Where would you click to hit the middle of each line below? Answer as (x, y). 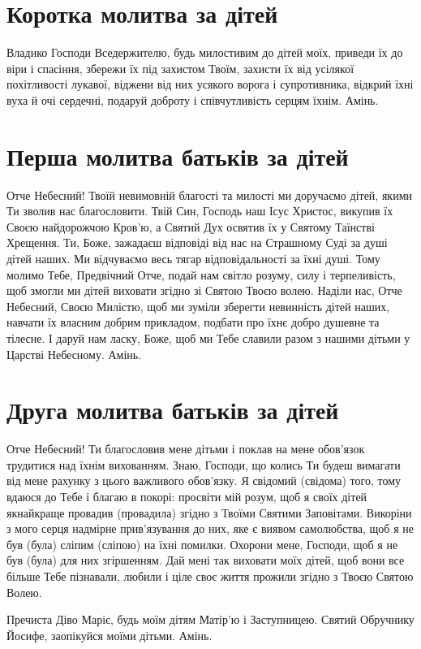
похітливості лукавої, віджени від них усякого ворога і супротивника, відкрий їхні (210, 84)
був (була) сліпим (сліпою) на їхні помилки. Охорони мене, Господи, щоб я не (202, 544)
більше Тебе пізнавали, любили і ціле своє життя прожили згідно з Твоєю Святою (210, 576)
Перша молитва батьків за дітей (178, 156)
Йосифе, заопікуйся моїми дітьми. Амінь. (110, 635)
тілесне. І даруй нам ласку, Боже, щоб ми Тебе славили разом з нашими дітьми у (208, 337)
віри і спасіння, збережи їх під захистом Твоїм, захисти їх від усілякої (180, 68)
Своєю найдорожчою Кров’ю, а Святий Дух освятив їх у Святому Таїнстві (191, 226)
